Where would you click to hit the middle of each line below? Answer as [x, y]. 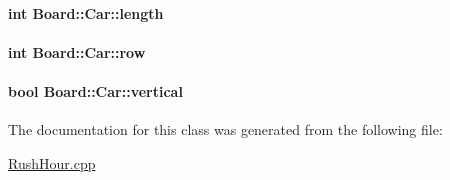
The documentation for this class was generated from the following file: [225, 129]
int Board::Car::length [86, 12]
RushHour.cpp [52, 162]
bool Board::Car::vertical [95, 90]
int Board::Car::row [77, 51]
